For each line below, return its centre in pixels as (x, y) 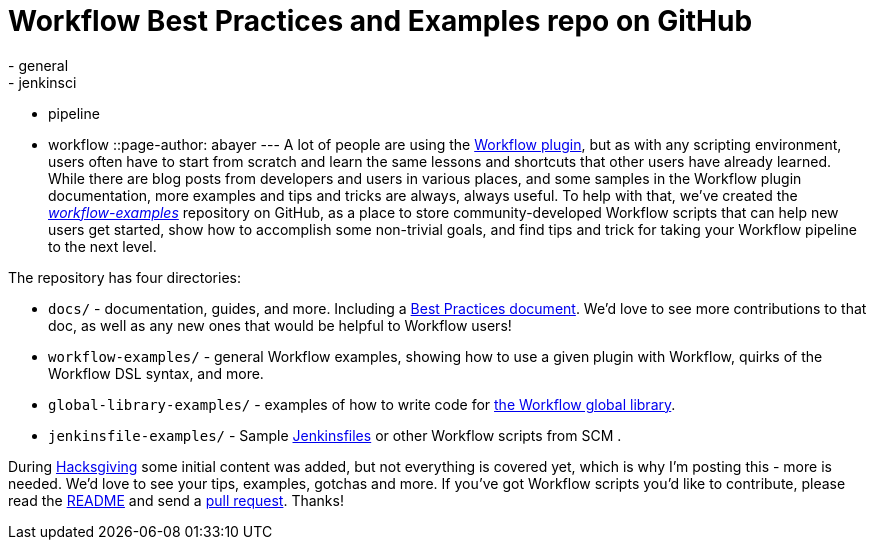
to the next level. (102, 246)
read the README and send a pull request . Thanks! (176, 500)
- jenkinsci (42, 82)
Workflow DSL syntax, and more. (156, 373)
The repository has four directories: (124, 277)
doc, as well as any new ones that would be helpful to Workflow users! (280, 325)
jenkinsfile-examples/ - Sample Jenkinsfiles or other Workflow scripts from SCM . (335, 435)
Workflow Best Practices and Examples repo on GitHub (380, 21)
